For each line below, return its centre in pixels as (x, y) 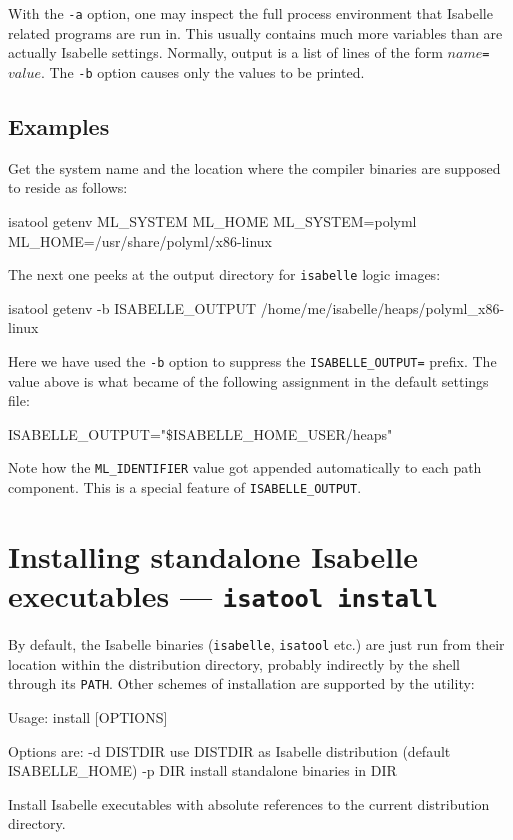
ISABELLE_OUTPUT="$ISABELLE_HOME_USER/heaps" (200, 433)
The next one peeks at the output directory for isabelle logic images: (224, 274)
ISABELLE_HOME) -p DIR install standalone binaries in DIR (202, 770)
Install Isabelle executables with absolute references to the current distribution (249, 803)
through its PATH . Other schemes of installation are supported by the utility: (241, 683)
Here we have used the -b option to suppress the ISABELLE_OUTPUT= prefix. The (252, 360)
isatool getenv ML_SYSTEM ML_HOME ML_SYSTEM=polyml (212, 220)
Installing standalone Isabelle (213, 555)
